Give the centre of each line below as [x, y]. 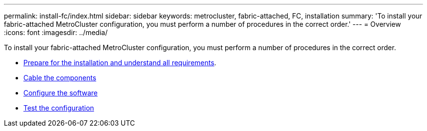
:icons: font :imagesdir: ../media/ [56, 32]
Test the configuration [59, 108]
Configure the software [61, 93]
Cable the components [60, 78]
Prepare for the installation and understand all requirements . [120, 63]
